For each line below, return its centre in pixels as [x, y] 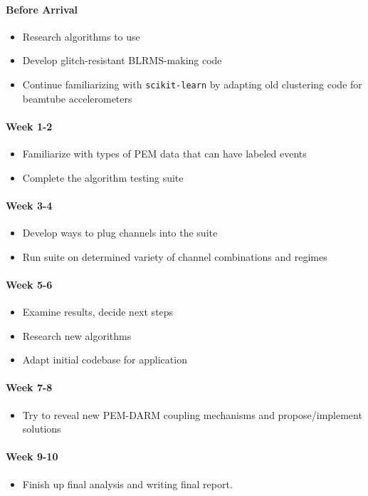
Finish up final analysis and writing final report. [127, 484]
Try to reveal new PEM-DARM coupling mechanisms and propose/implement [192, 414]
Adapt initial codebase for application [105, 360]
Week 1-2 [29, 126]
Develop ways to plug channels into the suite [120, 233]
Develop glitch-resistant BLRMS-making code [122, 60]
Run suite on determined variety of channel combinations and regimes [175, 256]
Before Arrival [42, 9]
